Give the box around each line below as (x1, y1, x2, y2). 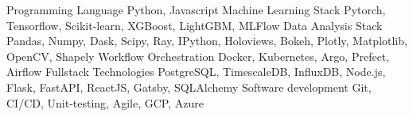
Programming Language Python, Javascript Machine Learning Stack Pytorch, (6, 2, 386, 17)
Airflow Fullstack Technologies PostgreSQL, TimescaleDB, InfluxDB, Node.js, (6, 63, 386, 80)
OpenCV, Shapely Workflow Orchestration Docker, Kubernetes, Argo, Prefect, (6, 47, 390, 64)
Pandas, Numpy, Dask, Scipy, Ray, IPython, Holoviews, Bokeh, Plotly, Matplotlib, (6, 32, 407, 49)
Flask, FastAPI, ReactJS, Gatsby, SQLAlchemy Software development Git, (6, 78, 372, 95)
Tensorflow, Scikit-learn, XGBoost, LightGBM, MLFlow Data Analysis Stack (6, 17, 383, 33)
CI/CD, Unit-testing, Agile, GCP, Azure (6, 94, 204, 111)
